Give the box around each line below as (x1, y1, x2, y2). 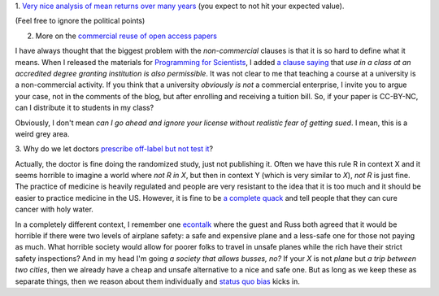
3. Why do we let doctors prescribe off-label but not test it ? (15, 144, 214, 154)
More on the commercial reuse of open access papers (35, 31, 217, 41)
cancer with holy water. (15, 204, 93, 215)
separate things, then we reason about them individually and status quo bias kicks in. (15, 276, 300, 286)
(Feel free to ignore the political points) (15, 16, 146, 26)
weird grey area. (15, 128, 70, 138)
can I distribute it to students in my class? (15, 102, 154, 113)
